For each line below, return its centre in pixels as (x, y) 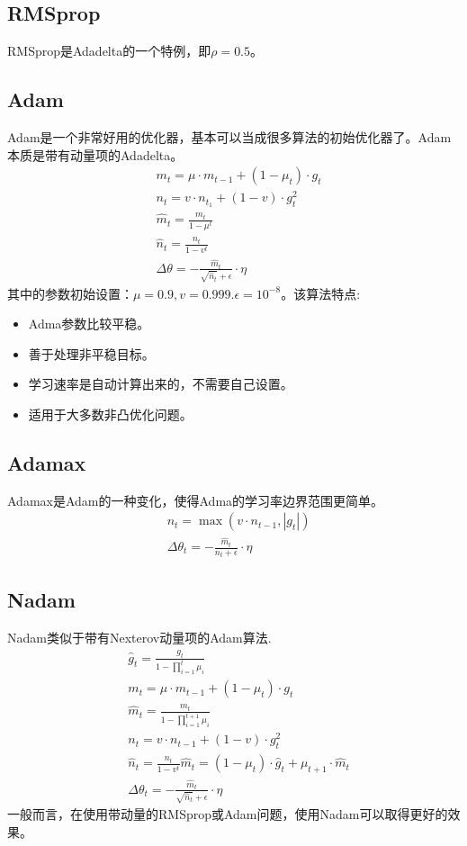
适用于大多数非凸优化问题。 (110, 414)
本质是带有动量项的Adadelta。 (95, 154)
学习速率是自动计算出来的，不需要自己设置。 (161, 384)
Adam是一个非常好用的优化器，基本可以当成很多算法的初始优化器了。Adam (229, 137)
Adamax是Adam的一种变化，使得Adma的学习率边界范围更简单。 (196, 500)
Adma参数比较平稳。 (89, 324)
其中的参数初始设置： (70, 293)
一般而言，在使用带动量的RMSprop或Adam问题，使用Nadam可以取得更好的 (228, 814)
